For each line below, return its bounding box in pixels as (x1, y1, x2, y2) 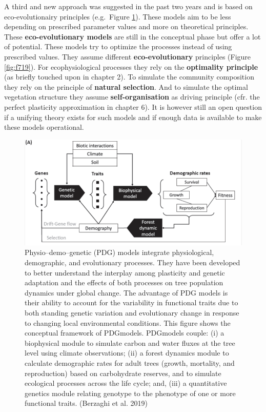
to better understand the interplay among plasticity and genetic (25, 267, 225, 278)
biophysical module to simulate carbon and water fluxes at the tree (25, 337, 235, 348)
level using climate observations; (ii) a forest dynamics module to (25, 347, 229, 358)
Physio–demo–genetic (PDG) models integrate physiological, (25, 247, 214, 258)
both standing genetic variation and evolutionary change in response (25, 307, 239, 318)
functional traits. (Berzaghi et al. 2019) (25, 398, 148, 408)
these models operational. (4, 122, 84, 132)
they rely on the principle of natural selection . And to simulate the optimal (4, 81, 248, 92)
